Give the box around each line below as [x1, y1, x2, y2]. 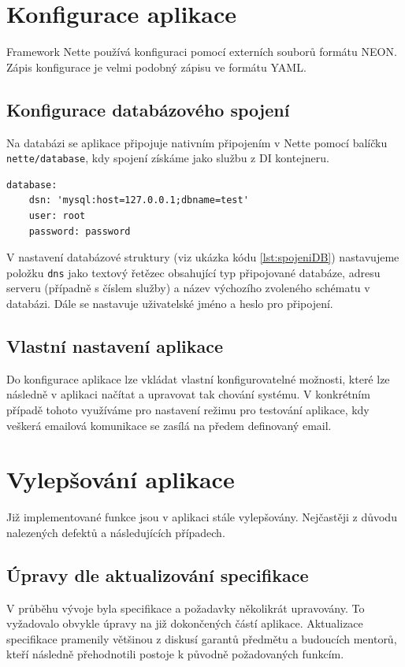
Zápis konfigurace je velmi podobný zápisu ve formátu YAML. [6, 58, 307, 75]
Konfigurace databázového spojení [6, 97, 290, 121]
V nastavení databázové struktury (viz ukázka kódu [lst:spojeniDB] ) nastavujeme [6, 249, 399, 265]
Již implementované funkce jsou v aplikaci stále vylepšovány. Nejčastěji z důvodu [6, 509, 397, 525]
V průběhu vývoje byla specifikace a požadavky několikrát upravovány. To [6, 599, 365, 616]
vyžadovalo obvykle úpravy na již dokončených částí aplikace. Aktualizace [6, 615, 363, 632]
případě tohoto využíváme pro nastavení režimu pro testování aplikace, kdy [6, 401, 370, 417]
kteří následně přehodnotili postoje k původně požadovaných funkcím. [6, 646, 344, 662]
